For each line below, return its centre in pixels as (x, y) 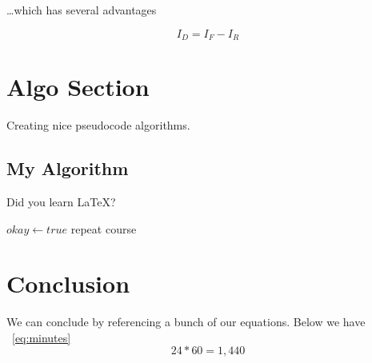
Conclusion (68, 283)
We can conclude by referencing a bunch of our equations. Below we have (186, 322)
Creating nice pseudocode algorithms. (98, 125)
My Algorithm (68, 168)
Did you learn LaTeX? (61, 201)
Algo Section (78, 87)
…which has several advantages (82, 10)
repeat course (104, 228)
